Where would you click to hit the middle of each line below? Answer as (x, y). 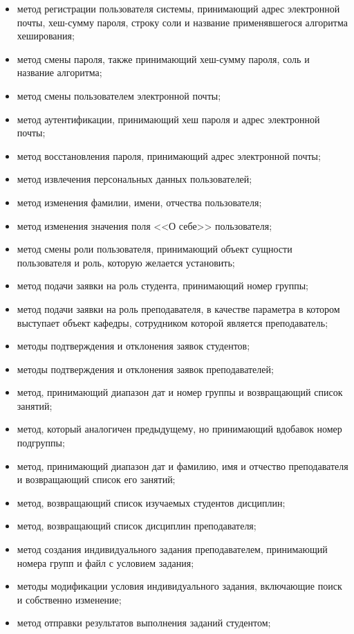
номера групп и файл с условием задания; (105, 562)
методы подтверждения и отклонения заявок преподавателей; (145, 369)
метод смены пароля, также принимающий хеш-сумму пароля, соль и (163, 58)
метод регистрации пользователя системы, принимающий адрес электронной (178, 8)
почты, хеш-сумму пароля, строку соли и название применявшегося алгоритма (182, 22)
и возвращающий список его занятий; (96, 479)
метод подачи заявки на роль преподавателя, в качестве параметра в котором (178, 308)
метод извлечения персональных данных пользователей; (134, 179)
